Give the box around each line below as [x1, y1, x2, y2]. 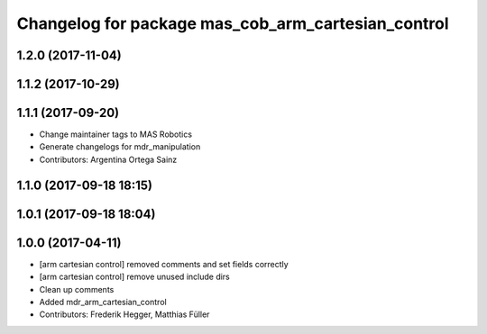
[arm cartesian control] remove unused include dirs [39, 271, 230, 283]
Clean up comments [39, 284, 115, 294]
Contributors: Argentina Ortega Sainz [39, 154, 178, 165]
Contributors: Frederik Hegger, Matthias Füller [39, 309, 210, 320]
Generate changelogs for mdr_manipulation [39, 141, 201, 152]
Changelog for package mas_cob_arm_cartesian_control [16, 14, 450, 33]
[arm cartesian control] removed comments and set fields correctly [39, 258, 289, 269]
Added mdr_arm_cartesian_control [39, 296, 167, 307]
